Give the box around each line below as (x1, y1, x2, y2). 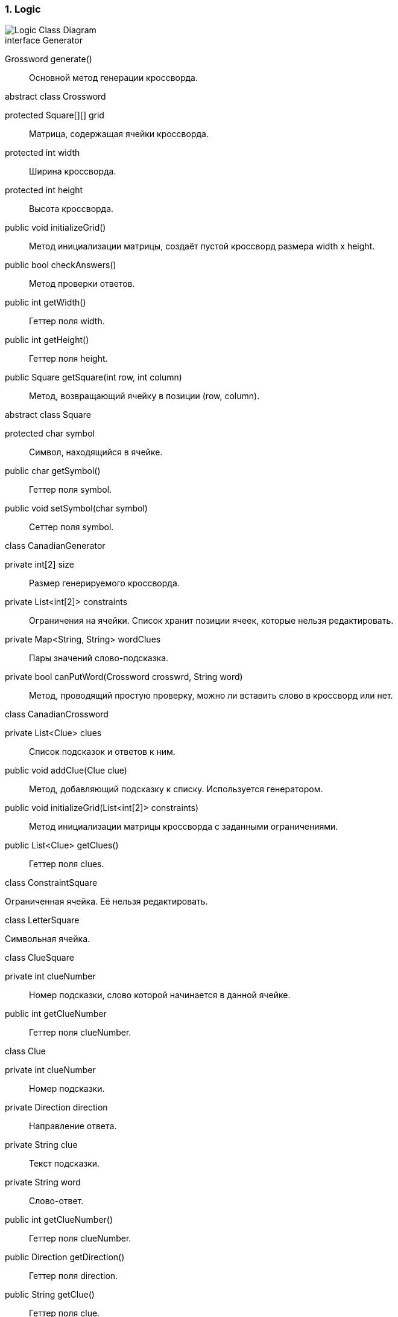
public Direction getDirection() (5, 1252, 125, 1263)
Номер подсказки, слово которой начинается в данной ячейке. (29, 990, 291, 1001)
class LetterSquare (5, 915, 80, 926)
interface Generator (5, 35, 83, 46)
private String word (5, 1177, 81, 1188)
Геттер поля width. (29, 316, 105, 327)
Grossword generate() (5, 54, 92, 65)
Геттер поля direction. (29, 1271, 118, 1281)
